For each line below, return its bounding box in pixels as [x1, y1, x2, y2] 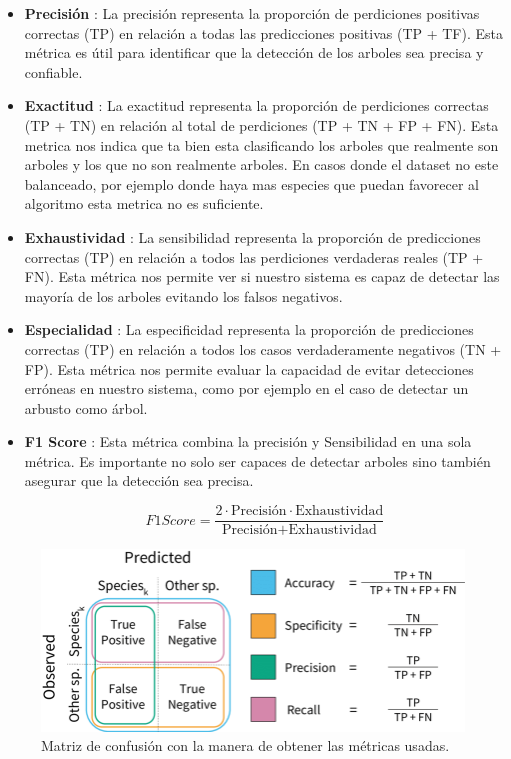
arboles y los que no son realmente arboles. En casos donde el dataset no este [24, 154, 499, 175]
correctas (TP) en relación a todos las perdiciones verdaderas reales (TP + [24, 246, 484, 267]
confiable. [24, 61, 83, 82]
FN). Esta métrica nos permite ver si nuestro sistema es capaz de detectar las [24, 266, 500, 287]
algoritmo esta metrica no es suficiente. [24, 193, 264, 214]
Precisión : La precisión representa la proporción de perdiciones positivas [24, 3, 480, 23]
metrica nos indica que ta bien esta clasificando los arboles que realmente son [24, 134, 499, 155]
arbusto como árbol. [24, 397, 148, 418]
